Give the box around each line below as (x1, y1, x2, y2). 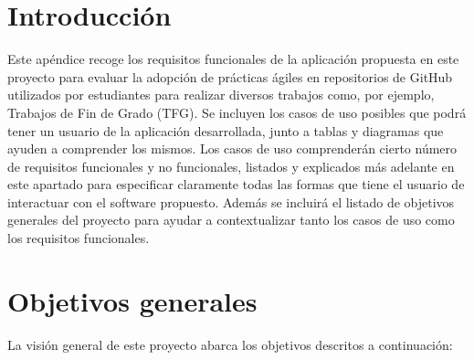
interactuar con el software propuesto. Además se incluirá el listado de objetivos (7, 192, 455, 211)
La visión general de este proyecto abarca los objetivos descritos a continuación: (7, 334, 453, 354)
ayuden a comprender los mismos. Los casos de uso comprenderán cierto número (7, 139, 458, 158)
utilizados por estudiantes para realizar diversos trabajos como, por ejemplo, (7, 85, 435, 104)
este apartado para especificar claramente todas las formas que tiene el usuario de (7, 175, 465, 194)
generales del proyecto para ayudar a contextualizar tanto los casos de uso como (7, 210, 455, 229)
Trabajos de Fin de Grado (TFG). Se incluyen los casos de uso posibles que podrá (7, 102, 467, 122)
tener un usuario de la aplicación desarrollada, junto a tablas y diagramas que (7, 121, 444, 140)
